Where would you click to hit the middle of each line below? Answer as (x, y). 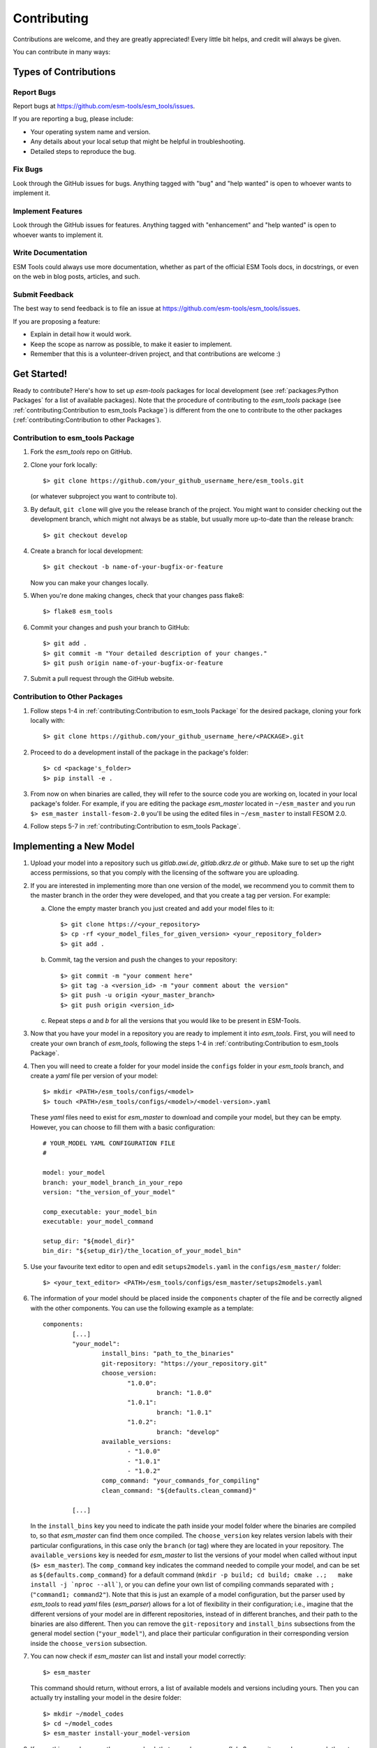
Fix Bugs (28, 169)
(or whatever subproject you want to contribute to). (104, 496)
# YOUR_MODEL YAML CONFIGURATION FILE (109, 1143)
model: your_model (74, 1173)
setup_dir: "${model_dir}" (89, 1241)
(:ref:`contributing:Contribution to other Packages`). (87, 420)
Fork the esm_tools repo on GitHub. (81, 452)
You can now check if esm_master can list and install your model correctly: (138, 1656)
